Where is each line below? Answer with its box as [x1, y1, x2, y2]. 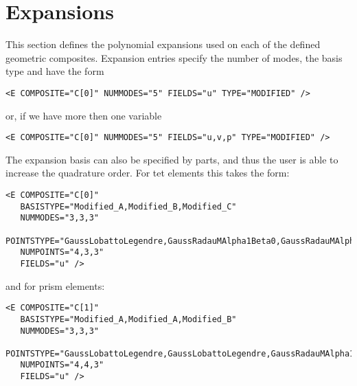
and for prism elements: [5, 278, 105, 293]
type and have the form [5, 64, 104, 78]
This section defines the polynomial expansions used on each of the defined [5, 37, 321, 52]
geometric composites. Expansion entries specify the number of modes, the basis [5, 50, 343, 65]
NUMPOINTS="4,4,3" [20, 360, 104, 370]
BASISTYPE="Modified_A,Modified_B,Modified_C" [20, 201, 237, 212]
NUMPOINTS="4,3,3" [20, 247, 104, 258]
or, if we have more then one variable [5, 108, 162, 122]
